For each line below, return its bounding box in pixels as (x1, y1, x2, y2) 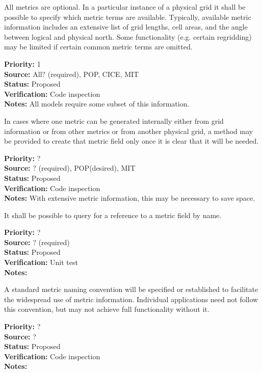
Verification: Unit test (4, 257, 78, 268)
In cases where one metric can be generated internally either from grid (4, 115, 224, 126)
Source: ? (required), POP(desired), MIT (4, 163, 136, 173)
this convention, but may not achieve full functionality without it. (4, 304, 209, 314)
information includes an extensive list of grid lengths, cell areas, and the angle (4, 21, 248, 32)
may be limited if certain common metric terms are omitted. (4, 41, 193, 52)
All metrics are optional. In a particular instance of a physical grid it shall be (4, 2, 246, 12)
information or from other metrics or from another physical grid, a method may (4, 125, 253, 136)
